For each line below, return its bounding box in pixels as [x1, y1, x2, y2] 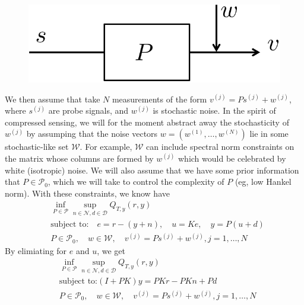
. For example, [80, 140, 132, 153]
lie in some [249, 127, 289, 140]
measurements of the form [112, 92, 207, 105]
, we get [97, 244, 126, 256]
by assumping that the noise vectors [26, 127, 158, 140]
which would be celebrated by [178, 152, 286, 164]
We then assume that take [5, 92, 100, 105]
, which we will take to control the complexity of [47, 175, 224, 188]
